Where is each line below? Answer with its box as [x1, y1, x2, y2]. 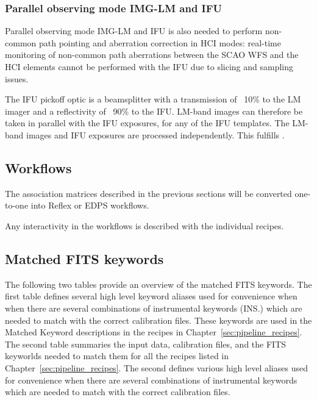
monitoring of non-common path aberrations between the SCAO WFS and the [5, 48, 299, 61]
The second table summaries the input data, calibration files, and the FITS [5, 337, 287, 350]
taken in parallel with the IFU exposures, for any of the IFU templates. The [5, 116, 290, 129]
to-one [5, 199, 29, 212]
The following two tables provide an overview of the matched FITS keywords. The [5, 277, 312, 290]
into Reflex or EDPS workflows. [30, 199, 149, 212]
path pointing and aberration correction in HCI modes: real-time [38, 36, 281, 49]
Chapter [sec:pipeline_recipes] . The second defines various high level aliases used [5, 361, 308, 374]
